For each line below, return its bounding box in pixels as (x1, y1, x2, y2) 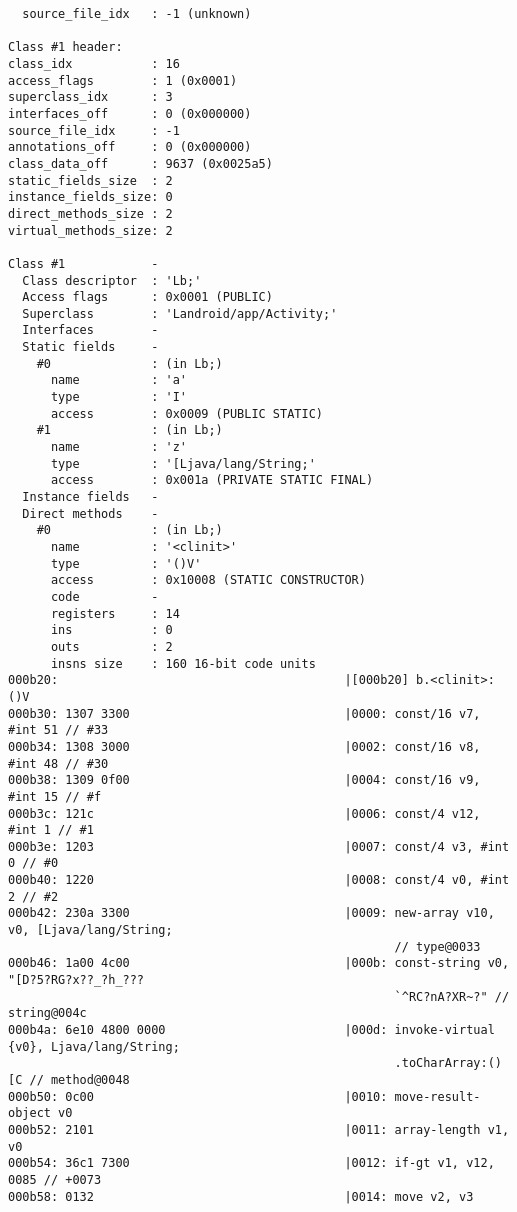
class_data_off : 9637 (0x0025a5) (8, 156, 273, 171)
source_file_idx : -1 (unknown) (22, 7, 252, 21)
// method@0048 (29, 1073, 130, 1087)
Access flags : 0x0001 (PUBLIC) (22, 290, 273, 305)
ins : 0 (50, 623, 173, 638)
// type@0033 (394, 939, 481, 954)
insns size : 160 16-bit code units (50, 656, 316, 671)
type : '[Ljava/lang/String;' (50, 456, 316, 471)
